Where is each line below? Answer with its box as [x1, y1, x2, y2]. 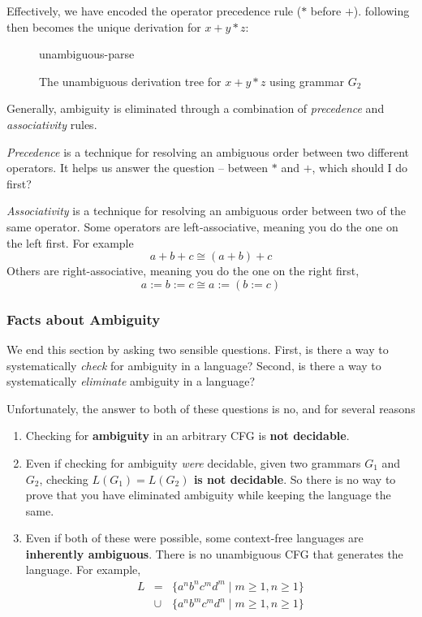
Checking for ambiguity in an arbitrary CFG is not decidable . [25, 427, 350, 444]
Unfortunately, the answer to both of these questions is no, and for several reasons [6, 399, 416, 416]
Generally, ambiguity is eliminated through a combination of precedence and [6, 100, 385, 117]
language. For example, [25, 561, 141, 578]
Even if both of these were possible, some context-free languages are [25, 529, 364, 546]
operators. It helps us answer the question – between [6, 159, 269, 176]
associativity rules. [6, 115, 97, 132]
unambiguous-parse [39, 45, 135, 63]
